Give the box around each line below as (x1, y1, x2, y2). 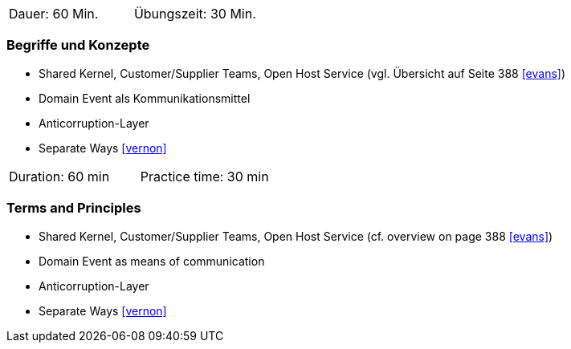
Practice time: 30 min (140, 168, 269, 185)
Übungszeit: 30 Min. (133, 6, 256, 22)
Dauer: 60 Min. (9, 6, 99, 22)
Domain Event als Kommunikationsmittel (39, 91, 251, 105)
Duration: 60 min (9, 168, 110, 185)
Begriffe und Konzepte (6, 37, 150, 54)
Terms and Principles (6, 200, 141, 217)
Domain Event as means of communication (39, 254, 265, 268)
